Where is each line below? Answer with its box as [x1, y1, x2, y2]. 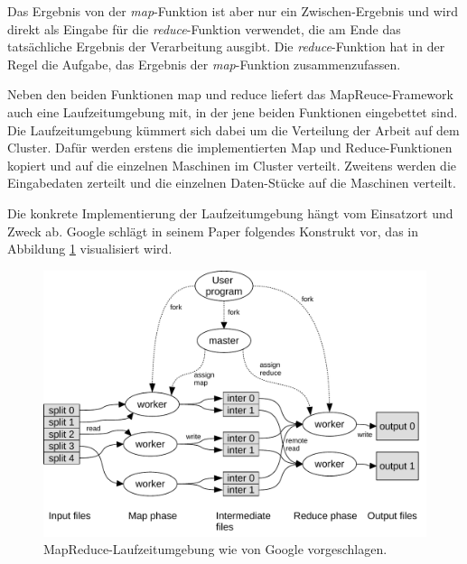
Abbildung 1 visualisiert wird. [7, 239, 173, 258]
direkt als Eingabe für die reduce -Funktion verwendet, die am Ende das [7, 19, 401, 38]
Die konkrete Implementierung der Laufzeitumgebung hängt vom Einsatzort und [7, 203, 453, 222]
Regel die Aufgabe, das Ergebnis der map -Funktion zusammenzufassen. [7, 54, 401, 73]
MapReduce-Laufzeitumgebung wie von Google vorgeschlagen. [43, 540, 388, 559]
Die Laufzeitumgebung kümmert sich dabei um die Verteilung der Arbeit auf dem [7, 120, 460, 139]
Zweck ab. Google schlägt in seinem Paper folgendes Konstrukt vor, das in [7, 221, 418, 240]
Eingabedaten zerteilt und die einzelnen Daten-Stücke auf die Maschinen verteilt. [7, 173, 456, 192]
